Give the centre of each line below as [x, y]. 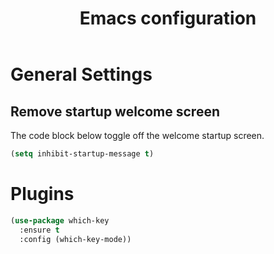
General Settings [81, 74]
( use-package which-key [60, 220]
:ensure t [39, 230]
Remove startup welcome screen [115, 111]
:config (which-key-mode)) [75, 239]
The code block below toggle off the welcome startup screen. [137, 135]
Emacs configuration [168, 18]
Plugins [42, 194]
